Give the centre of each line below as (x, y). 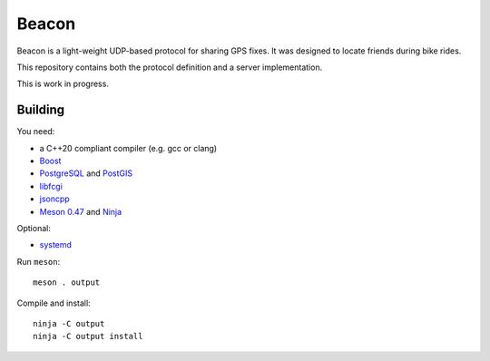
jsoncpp (54, 199)
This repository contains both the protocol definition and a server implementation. (170, 67)
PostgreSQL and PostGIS (86, 173)
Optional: (34, 228)
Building (41, 110)
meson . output (67, 283)
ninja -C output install (88, 337)
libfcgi (51, 186)
